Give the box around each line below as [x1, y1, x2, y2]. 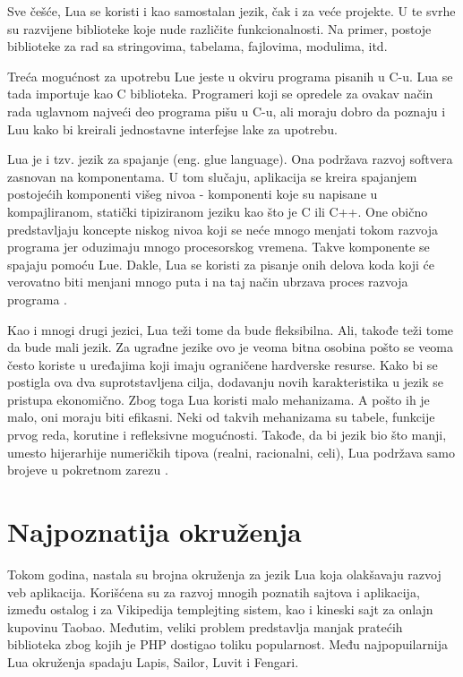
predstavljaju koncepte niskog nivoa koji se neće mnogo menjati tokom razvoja [7, 219, 438, 238]
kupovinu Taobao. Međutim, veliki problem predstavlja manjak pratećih [7, 617, 403, 636]
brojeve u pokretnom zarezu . [7, 460, 168, 479]
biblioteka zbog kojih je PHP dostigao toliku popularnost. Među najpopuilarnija [7, 635, 448, 654]
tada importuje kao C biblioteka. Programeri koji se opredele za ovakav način [7, 84, 433, 103]
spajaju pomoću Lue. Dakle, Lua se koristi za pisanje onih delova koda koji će [7, 254, 434, 273]
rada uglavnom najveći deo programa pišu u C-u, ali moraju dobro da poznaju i [7, 101, 446, 120]
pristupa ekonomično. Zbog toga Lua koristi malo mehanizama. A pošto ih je [7, 390, 430, 408]
